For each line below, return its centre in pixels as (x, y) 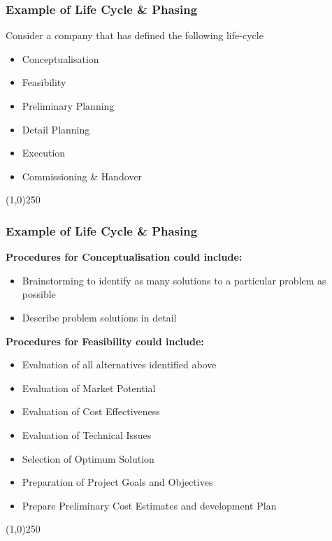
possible (39, 294)
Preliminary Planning (68, 106)
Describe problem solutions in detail (99, 317)
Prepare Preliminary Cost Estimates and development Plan (149, 505)
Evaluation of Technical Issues (87, 434)
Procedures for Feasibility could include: (105, 341)
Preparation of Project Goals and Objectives (117, 482)
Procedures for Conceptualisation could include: (124, 257)
